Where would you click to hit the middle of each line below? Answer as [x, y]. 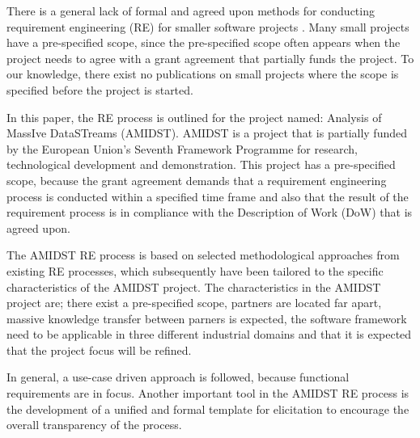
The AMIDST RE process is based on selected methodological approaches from [203, 255]
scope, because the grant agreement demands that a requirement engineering [197, 180]
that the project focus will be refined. [99, 350]
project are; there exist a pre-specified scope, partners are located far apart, [194, 303]
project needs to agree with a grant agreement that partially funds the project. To [210, 58]
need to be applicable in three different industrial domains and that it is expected [209, 334]
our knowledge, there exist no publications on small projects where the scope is [203, 74]
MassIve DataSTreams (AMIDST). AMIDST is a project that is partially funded [207, 133]
